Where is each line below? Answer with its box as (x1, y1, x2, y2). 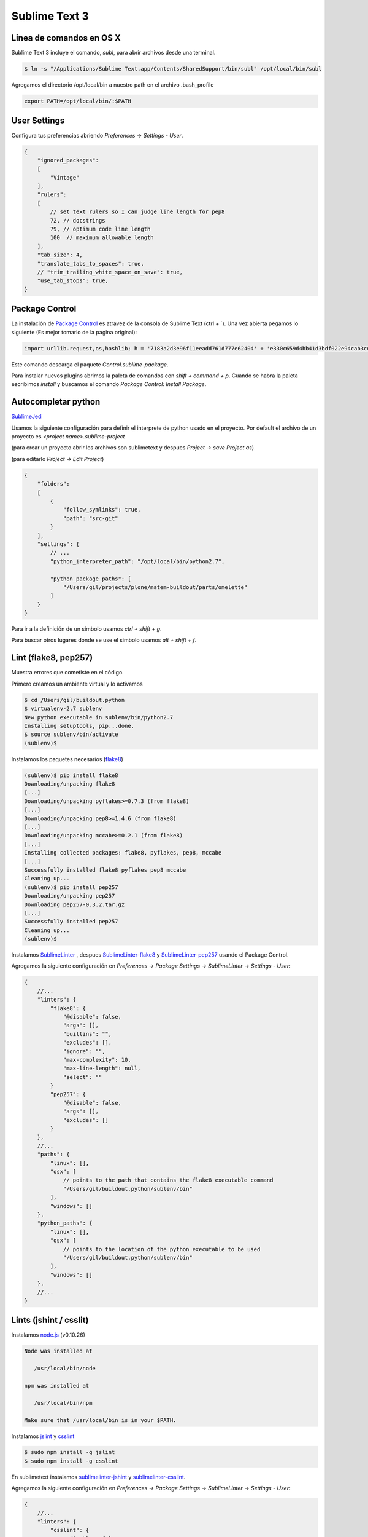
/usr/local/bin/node (34, 1365, 96, 1372)
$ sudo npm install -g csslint (24, 1457, 119, 1464)
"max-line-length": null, (63, 1065, 141, 1072)
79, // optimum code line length (50, 226, 151, 233)
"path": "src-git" (63, 515, 119, 522)
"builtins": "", (63, 1030, 112, 1037)
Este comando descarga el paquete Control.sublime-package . (11, 360, 169, 368)
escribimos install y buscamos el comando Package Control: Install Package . (11, 381, 207, 388)
